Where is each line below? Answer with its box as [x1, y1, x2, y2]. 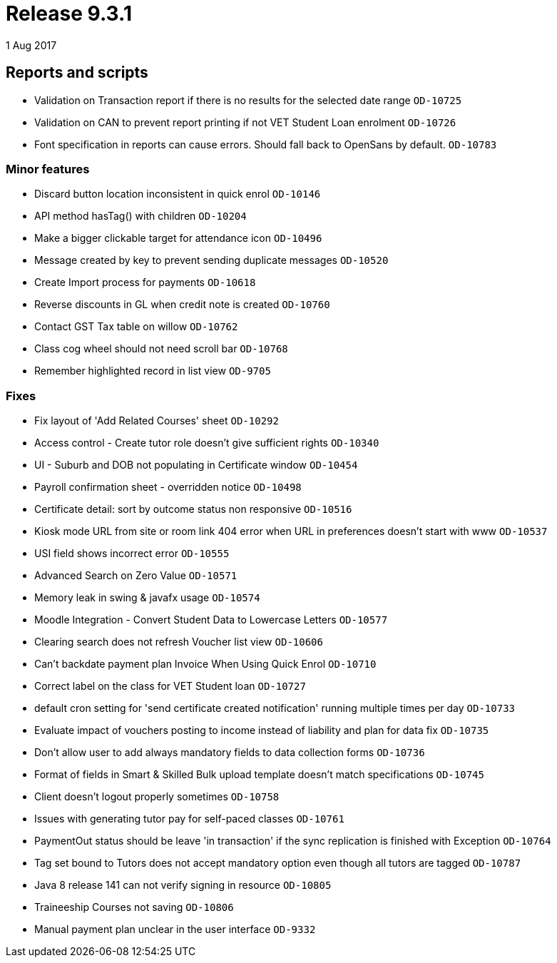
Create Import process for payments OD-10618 [34, 276, 256, 289]
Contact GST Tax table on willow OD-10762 [34, 320, 238, 333]
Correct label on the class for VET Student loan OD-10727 [34, 680, 306, 693]
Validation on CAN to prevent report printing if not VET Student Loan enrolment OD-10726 [34, 116, 456, 128]
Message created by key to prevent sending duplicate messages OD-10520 [34, 254, 389, 267]
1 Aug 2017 [6, 39, 57, 51]
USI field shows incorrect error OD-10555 [34, 547, 230, 560]
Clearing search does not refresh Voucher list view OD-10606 [34, 636, 323, 648]
